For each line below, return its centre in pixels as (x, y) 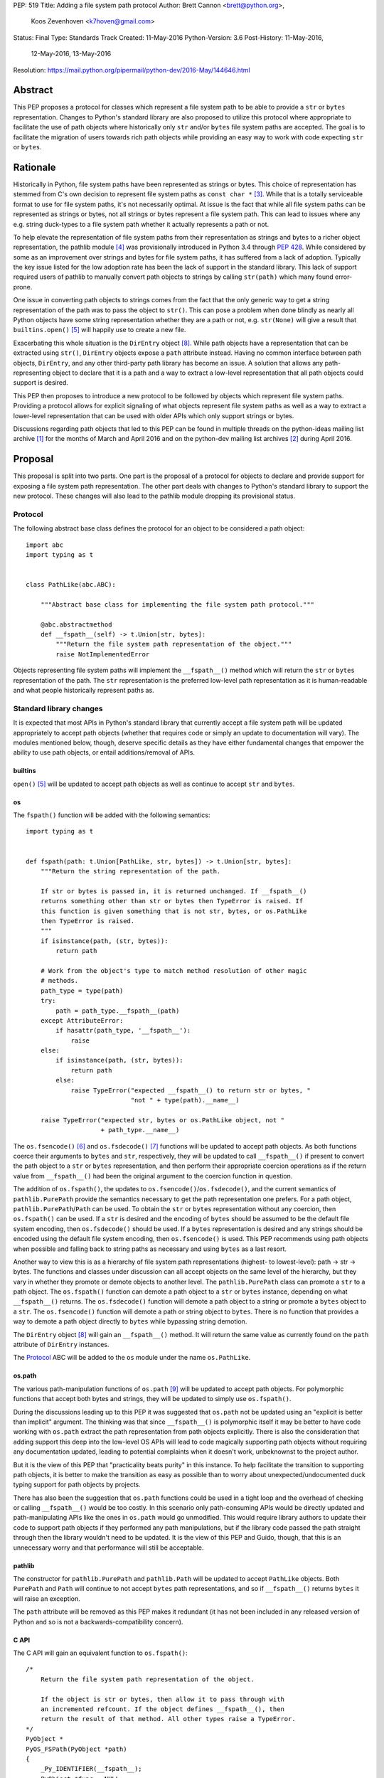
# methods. (59, 981)
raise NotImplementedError (103, 654)
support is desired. (41, 383)
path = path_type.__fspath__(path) (118, 1011)
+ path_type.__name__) (140, 1130)
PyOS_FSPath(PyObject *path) (76, 1749)
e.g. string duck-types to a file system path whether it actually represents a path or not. (141, 224)
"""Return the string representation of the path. (130, 872)
